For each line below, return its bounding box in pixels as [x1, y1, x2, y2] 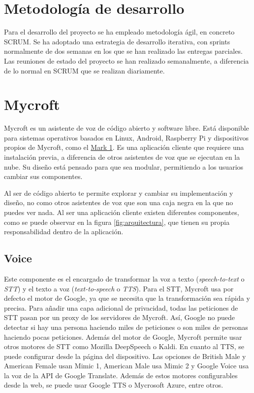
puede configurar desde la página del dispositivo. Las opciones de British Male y [4, 351, 246, 361]
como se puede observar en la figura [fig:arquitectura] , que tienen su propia [4, 216, 230, 227]
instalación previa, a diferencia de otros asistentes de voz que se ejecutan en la [4, 152, 240, 162]
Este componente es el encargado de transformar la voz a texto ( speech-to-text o [4, 273, 245, 284]
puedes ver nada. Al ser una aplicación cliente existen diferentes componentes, [4, 207, 239, 217]
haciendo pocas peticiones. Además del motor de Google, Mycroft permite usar [4, 331, 242, 342]
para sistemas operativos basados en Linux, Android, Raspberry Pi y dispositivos [4, 132, 249, 143]
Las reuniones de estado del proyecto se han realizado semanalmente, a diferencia [4, 55, 249, 66]
